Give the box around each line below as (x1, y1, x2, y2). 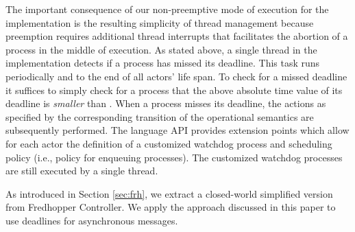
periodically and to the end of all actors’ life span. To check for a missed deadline (5, 69, 347, 83)
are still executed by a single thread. (5, 163, 158, 178)
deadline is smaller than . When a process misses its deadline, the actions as (5, 96, 326, 111)
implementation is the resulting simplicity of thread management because (5, 15, 314, 30)
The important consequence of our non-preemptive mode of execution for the (5, 2, 329, 16)
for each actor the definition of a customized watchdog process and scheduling (5, 136, 332, 150)
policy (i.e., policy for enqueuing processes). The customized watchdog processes (5, 150, 343, 164)
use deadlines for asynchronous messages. (5, 213, 178, 227)
